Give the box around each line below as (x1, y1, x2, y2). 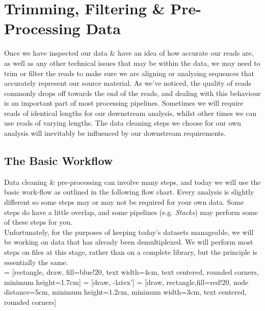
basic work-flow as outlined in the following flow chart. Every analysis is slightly (4, 186, 254, 197)
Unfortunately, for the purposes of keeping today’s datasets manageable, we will (4, 226, 254, 237)
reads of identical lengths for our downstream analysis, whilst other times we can (4, 107, 257, 118)
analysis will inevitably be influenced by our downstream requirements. (4, 128, 226, 138)
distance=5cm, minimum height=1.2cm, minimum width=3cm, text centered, (4, 286, 247, 297)
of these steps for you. (4, 217, 73, 227)
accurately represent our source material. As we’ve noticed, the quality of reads (4, 78, 252, 88)
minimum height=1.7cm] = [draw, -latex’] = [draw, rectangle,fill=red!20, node (4, 276, 249, 287)
